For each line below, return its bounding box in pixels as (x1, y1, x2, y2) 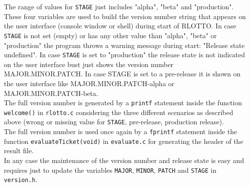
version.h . (4, 174, 38, 185)
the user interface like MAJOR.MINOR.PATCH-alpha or (4, 78, 175, 88)
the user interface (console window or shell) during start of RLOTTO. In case (4, 21, 236, 31)
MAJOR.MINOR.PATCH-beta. (4, 88, 98, 98)
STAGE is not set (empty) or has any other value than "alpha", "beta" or (4, 30, 217, 40)
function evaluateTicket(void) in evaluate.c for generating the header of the (4, 136, 243, 146)
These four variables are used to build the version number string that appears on (4, 11, 246, 21)
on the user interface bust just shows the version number (4, 59, 174, 69)
